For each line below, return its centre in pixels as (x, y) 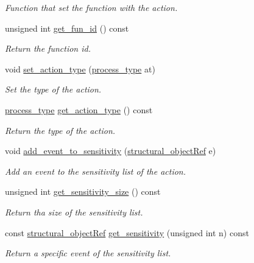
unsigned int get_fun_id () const (67, 28)
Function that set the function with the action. (91, 7)
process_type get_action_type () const (79, 109)
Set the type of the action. (53, 89)
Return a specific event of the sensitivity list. (88, 253)
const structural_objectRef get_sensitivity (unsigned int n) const (127, 232)
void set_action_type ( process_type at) (80, 68)
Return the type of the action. (60, 130)
